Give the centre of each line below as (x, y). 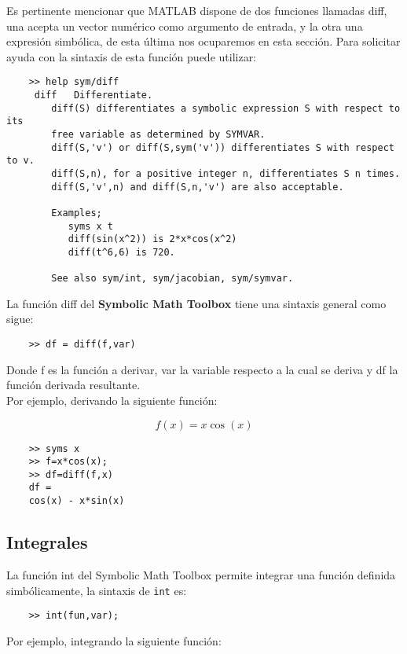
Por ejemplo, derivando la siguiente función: (112, 400)
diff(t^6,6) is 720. (121, 252)
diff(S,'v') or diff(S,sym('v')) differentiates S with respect (223, 147)
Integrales (47, 542)
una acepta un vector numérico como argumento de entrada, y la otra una (185, 26)
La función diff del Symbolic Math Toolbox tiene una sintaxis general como (196, 303)
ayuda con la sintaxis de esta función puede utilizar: (132, 56)
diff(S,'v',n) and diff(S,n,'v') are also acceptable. (198, 187)
